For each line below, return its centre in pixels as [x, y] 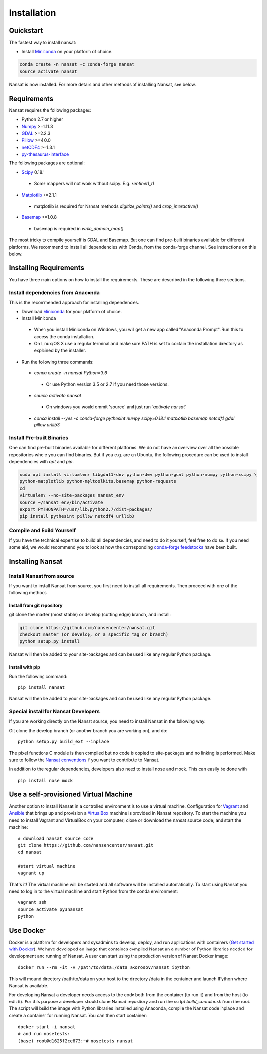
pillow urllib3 [47, 425]
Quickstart [26, 30]
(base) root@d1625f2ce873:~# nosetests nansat [75, 1041]
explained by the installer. [60, 350]
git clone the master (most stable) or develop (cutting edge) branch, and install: [90, 615]
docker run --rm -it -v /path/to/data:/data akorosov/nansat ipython [104, 968]
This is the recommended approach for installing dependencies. [74, 303]
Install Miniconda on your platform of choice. [67, 52]
